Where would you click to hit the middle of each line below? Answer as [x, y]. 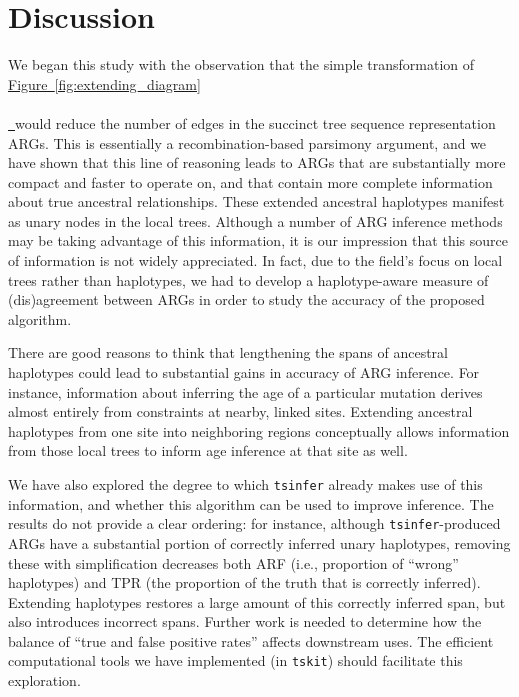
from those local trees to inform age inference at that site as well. [208, 450]
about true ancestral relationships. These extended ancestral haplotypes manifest [256, 201]
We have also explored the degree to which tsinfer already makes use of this [245, 484]
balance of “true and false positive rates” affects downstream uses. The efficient [251, 640]
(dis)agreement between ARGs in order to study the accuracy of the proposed [246, 299]
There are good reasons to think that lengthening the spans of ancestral [228, 352]
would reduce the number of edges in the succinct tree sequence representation [255, 122]
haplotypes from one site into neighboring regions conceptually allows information [259, 430]
